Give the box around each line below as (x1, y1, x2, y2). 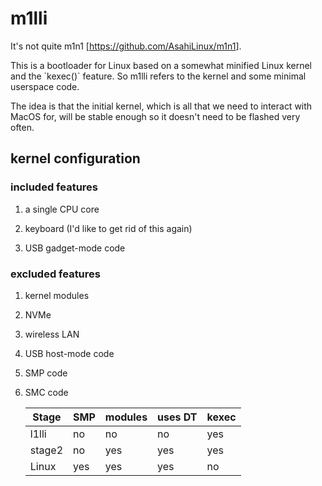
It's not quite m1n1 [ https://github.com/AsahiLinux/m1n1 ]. (10, 40, 242, 52)
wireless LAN (24, 328, 80, 340)
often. (10, 121, 35, 133)
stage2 (29, 443, 64, 457)
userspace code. (10, 80, 80, 92)
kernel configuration (10, 150, 141, 167)
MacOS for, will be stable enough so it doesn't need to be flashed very (10, 110, 301, 122)
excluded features (10, 267, 101, 281)
